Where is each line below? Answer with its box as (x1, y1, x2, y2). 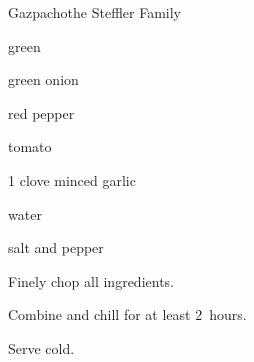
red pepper (8, 102, 75, 123)
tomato (8, 136, 52, 157)
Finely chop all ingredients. (8, 270, 174, 291)
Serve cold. (8, 337, 75, 358)
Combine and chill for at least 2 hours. (8, 304, 247, 325)
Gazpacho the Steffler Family (8, 2, 182, 22)
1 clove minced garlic (8, 169, 136, 190)
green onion (8, 69, 79, 90)
